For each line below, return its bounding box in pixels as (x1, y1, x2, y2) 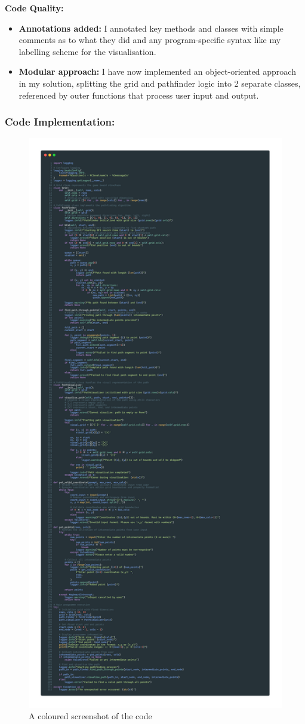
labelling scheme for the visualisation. (19, 45, 156, 57)
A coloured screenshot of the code (29, 710, 152, 722)
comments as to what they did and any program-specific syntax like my (19, 33, 281, 46)
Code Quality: (5, 2, 64, 14)
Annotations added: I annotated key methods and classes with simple (19, 22, 284, 34)
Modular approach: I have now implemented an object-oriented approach (19, 65, 296, 78)
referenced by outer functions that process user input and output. (19, 88, 259, 101)
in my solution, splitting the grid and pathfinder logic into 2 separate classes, (19, 77, 301, 89)
